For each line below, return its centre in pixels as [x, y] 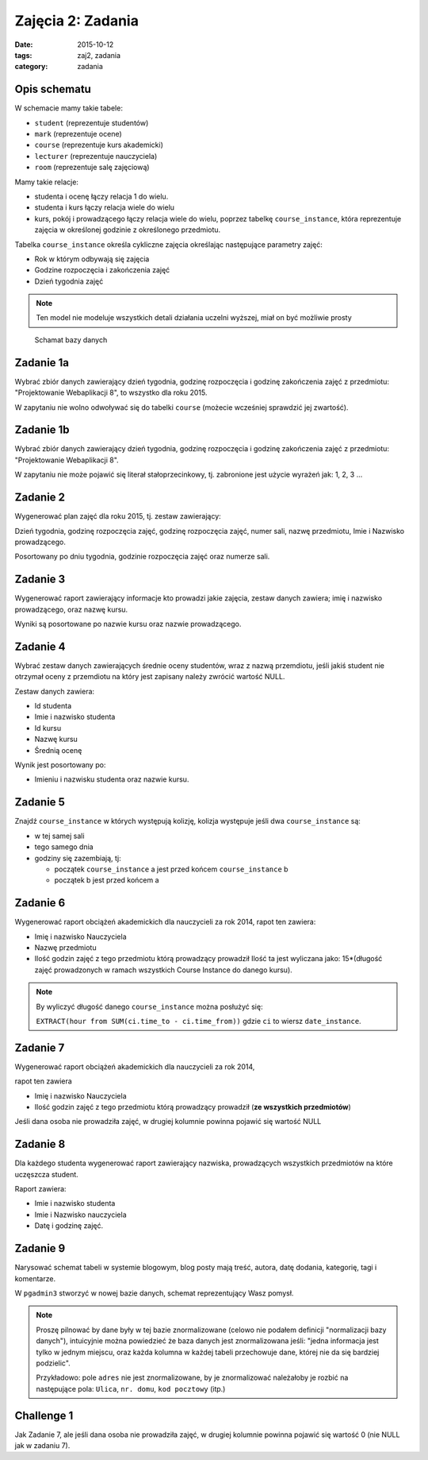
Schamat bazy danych [71, 340]
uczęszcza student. [46, 1174]
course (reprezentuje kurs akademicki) [99, 145]
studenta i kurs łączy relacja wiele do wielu [104, 207]
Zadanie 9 [40, 1248]
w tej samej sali [59, 836]
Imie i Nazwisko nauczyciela [80, 1215]
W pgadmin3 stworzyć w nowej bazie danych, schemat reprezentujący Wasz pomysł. [154, 1293]
